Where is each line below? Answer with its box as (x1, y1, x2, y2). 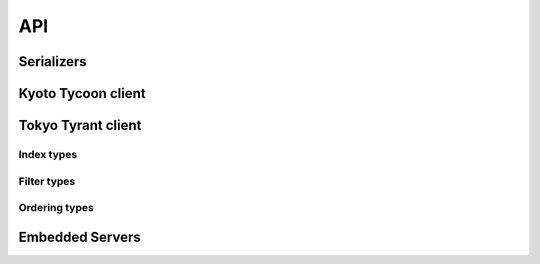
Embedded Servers (18, 228, 142, 245)
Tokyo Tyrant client (18, 117, 142, 134)
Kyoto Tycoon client (18, 85, 146, 102)
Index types (18, 147, 78, 161)
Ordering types (18, 201, 94, 215)
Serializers (18, 53, 87, 70)
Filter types (18, 174, 76, 188)
